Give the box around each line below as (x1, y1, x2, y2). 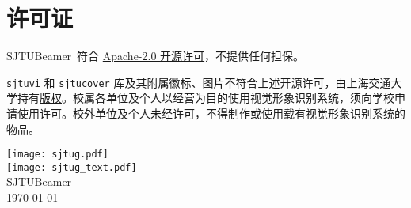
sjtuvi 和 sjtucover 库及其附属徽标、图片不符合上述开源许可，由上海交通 (6, 74, 391, 90)
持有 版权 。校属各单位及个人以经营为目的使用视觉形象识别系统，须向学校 (17, 89, 394, 106)
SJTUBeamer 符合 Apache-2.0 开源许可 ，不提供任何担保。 (6, 47, 305, 64)
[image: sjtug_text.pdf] (6, 161, 137, 173)
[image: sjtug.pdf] (6, 149, 108, 161)
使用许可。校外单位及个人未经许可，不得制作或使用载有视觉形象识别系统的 (17, 104, 405, 121)
